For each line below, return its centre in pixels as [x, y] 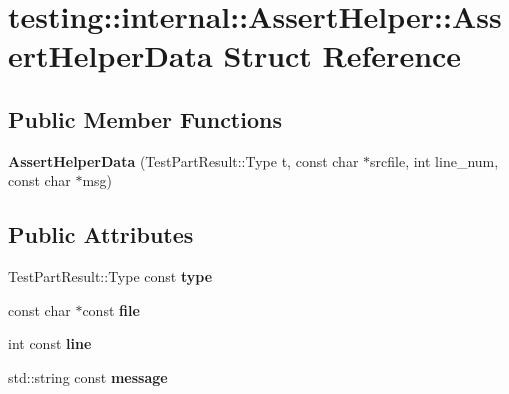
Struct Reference [342, 55]
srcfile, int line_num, [434, 160]
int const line [50, 343]
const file [111, 309]
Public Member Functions [145, 118]
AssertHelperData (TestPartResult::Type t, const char [183, 160]
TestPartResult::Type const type [110, 276]
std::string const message [88, 376]
